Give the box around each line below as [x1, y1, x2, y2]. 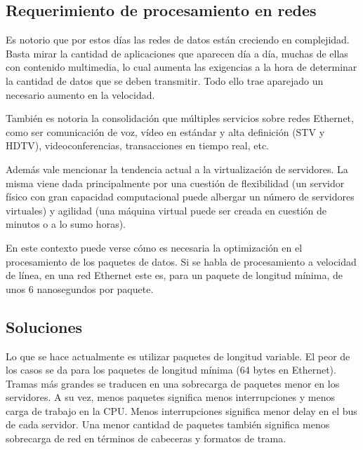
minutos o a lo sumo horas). [6, 217, 126, 231]
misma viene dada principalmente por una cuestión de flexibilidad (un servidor [6, 175, 345, 190]
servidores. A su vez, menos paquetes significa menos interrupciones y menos [6, 390, 336, 404]
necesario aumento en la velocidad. [6, 87, 155, 102]
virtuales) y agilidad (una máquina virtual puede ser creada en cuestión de [6, 203, 326, 217]
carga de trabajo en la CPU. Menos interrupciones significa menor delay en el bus [6, 403, 357, 418]
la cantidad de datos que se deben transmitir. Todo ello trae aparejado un [6, 73, 324, 88]
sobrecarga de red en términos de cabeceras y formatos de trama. [6, 431, 286, 446]
